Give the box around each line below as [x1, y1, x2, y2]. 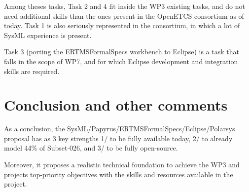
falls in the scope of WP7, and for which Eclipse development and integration [4, 56, 238, 66]
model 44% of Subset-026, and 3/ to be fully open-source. [4, 143, 178, 153]
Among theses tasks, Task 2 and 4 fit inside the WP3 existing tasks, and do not [4, 1, 245, 11]
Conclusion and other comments [4, 95, 228, 115]
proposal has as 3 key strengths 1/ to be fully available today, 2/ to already [4, 133, 233, 143]
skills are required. [4, 66, 60, 76]
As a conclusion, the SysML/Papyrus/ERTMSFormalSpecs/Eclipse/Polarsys [4, 123, 235, 134]
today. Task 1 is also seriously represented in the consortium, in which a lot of [4, 20, 240, 31]
